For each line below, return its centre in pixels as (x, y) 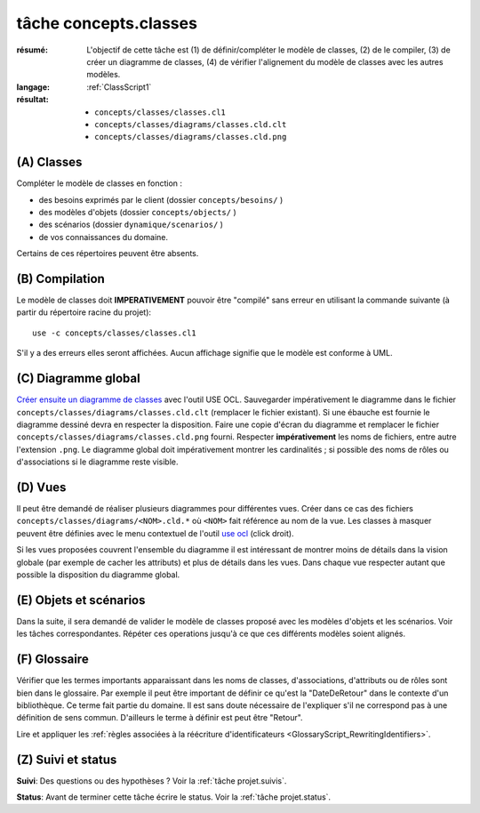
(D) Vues (41, 487)
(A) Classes (49, 162)
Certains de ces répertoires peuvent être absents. (108, 254)
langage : (33, 87)
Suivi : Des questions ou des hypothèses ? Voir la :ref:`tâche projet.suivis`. (152, 781)
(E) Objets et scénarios (81, 600)
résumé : (32, 50)
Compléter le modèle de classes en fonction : (99, 183)
